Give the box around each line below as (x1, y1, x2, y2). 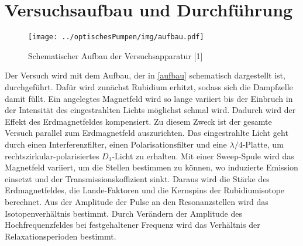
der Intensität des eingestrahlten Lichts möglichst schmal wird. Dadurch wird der (5, 104, 296, 116)
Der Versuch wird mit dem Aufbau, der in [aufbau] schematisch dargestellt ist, (5, 69, 285, 81)
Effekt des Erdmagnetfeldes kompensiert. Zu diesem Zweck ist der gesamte (5, 115, 272, 127)
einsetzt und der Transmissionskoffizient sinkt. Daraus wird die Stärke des (5, 172, 270, 184)
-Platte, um (242, 138, 284, 150)
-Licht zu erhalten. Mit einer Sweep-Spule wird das (112, 149, 294, 162)
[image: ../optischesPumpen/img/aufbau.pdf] (28, 33, 204, 42)
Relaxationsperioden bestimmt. (5, 230, 116, 242)
